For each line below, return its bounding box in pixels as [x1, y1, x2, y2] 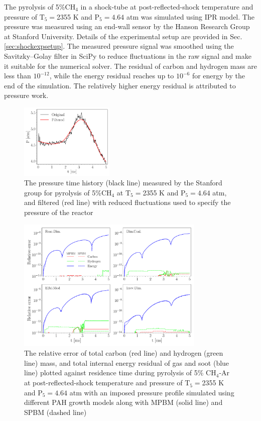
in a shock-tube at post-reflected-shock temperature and [80, 2, 253, 12]
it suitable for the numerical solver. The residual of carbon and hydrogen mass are [4, 60, 257, 71]
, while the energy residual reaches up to [49, 70, 174, 81]
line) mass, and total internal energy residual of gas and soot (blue [24, 357, 229, 368]
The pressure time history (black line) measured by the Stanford [24, 177, 222, 188]
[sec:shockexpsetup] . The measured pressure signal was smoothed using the [4, 41, 234, 51]
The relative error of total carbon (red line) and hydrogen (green [24, 348, 223, 358]
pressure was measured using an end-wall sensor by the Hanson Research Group [4, 21, 250, 32]
